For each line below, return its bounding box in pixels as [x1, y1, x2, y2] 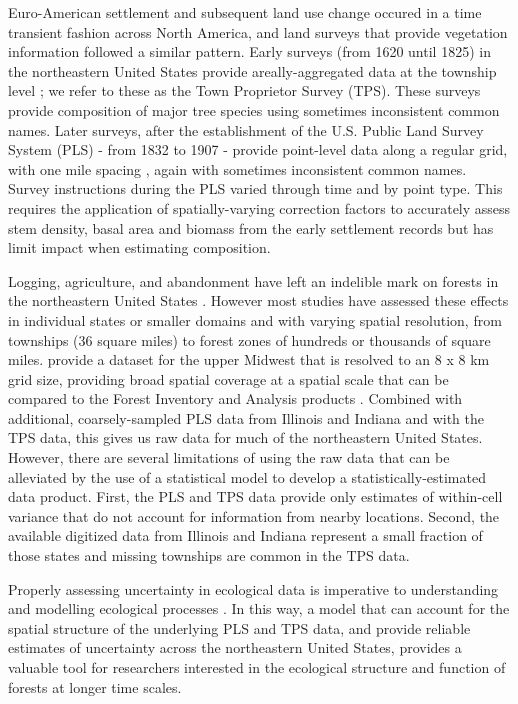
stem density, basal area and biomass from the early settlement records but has [8, 217, 494, 238]
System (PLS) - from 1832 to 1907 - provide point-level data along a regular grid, [8, 139, 508, 160]
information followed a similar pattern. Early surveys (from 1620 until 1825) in [8, 41, 491, 62]
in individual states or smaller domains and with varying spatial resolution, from [8, 309, 502, 330]
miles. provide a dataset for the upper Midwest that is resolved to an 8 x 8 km [8, 349, 490, 370]
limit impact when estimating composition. [8, 237, 271, 258]
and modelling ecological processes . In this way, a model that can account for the [8, 598, 510, 619]
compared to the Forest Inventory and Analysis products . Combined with [8, 388, 463, 409]
